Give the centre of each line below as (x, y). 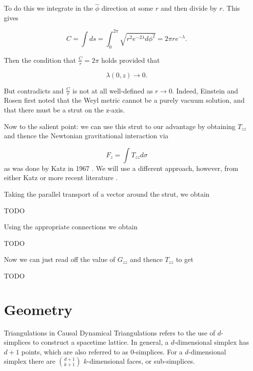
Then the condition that (40, 60)
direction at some (127, 8)
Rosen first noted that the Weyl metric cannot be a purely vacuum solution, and (124, 100)
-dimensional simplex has (212, 342)
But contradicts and (34, 90)
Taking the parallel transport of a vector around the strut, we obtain (107, 194)
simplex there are (30, 361)
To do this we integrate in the (49, 8)
